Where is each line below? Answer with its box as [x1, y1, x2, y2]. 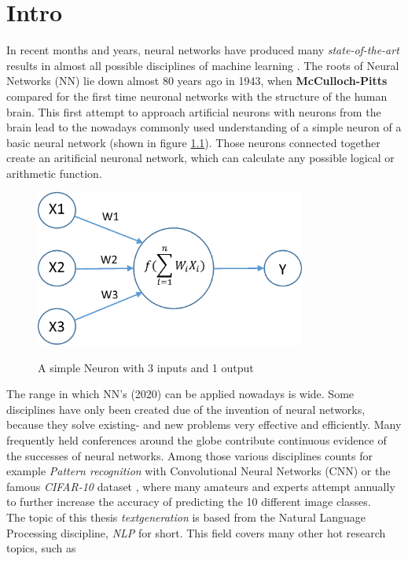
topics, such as [6, 540, 76, 556]
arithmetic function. [6, 164, 102, 181]
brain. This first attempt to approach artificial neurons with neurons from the [6, 103, 381, 120]
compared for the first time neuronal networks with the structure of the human [6, 87, 388, 104]
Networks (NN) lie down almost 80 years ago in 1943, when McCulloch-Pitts [6, 72, 388, 89]
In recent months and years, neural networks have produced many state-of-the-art [6, 42, 399, 58]
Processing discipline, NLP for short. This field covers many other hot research [6, 524, 386, 541]
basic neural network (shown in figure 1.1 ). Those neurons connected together [6, 134, 380, 150]
